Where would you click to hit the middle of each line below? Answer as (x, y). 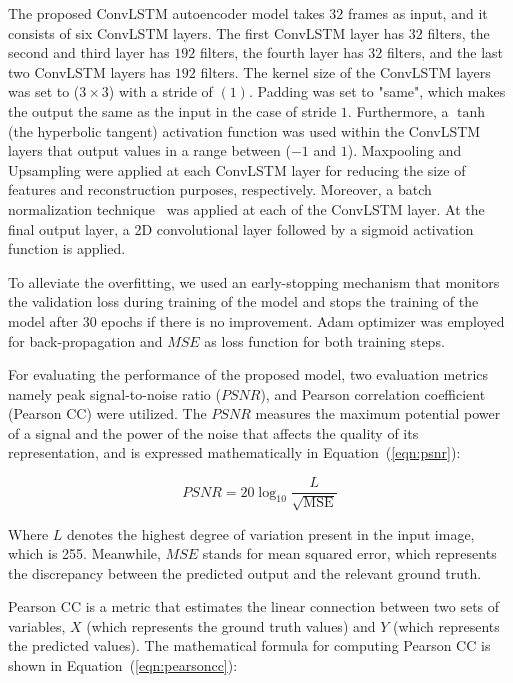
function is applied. (67, 248)
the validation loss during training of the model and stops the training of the (243, 301)
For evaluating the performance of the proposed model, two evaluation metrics (248, 374)
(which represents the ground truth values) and (231, 625)
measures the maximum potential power (378, 413)
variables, (37, 625)
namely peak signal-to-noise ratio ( (114, 393)
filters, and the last (444, 52)
